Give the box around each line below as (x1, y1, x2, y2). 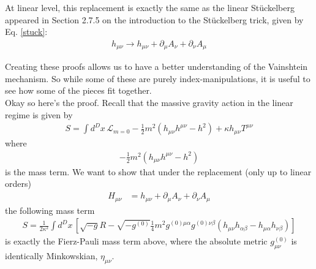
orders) (5, 177, 31, 190)
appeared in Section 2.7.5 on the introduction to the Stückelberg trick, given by (5, 13, 304, 26)
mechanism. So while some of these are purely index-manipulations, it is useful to (5, 72, 310, 85)
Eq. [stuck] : (5, 25, 48, 38)
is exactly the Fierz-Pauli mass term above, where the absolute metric (5, 235, 268, 248)
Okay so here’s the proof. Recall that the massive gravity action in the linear (5, 96, 293, 109)
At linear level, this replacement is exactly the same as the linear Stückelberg (5, 1, 295, 13)
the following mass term (5, 203, 95, 216)
